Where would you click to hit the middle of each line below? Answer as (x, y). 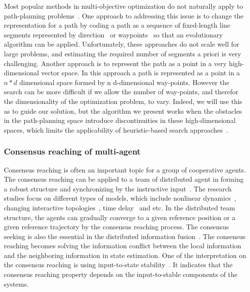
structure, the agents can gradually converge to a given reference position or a (120, 217)
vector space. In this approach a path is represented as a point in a (141, 73)
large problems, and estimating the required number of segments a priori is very (123, 53)
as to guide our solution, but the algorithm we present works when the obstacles (123, 111)
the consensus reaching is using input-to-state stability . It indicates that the (118, 265)
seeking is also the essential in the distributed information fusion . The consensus (125, 236)
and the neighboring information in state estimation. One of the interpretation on (125, 255)
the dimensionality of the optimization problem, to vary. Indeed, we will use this (123, 101)
